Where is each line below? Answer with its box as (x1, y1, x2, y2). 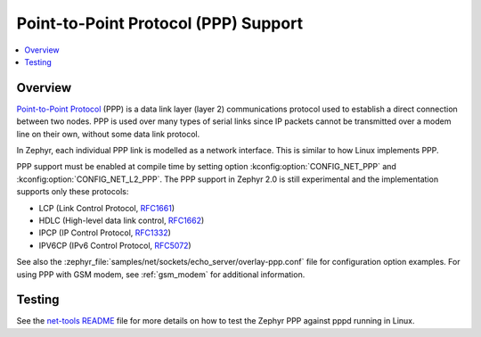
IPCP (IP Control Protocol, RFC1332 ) (38, 227, 171, 238)
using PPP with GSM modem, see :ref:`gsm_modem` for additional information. (16, 268, 306, 280)
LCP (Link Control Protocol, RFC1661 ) (38, 202, 175, 213)
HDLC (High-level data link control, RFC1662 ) (38, 215, 205, 226)
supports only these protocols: (16, 186, 129, 197)
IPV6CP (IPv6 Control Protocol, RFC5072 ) (38, 240, 192, 251)
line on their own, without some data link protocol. (16, 128, 200, 139)
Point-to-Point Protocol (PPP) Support (16, 13, 303, 33)
